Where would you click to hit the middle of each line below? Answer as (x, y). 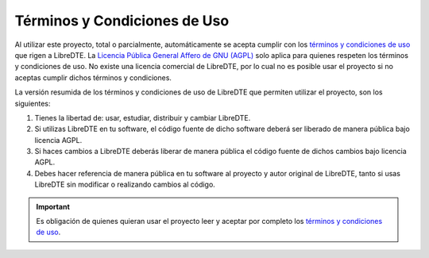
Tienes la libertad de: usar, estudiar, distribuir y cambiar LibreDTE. (143, 117)
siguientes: (33, 103)
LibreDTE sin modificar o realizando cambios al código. (125, 185)
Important (53, 206)
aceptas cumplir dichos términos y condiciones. (93, 77)
